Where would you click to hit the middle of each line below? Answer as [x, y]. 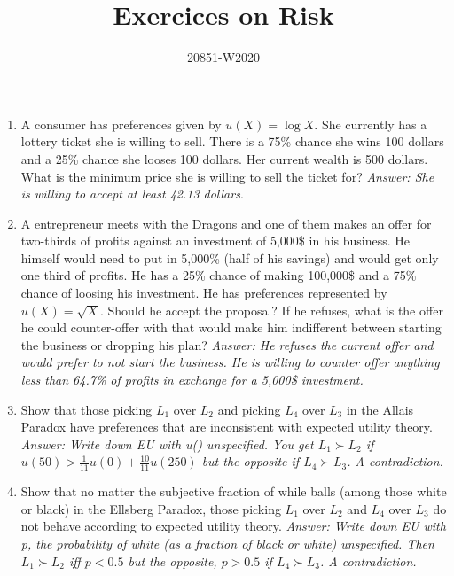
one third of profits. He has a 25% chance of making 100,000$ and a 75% [219, 275]
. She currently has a [371, 124]
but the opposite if [250, 461]
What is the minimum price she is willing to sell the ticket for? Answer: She [227, 176]
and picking [249, 409]
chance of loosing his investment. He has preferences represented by [204, 293]
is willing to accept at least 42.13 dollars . [132, 194]
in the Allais [380, 409]
